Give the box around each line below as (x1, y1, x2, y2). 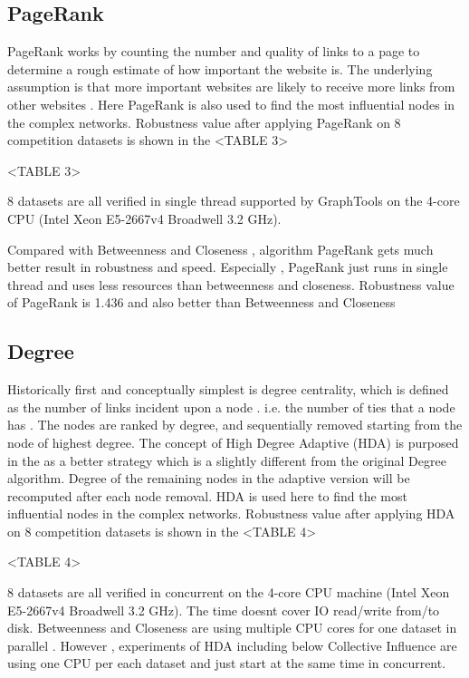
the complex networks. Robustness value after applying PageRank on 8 (7, 112, 401, 131)
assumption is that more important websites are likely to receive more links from (7, 77, 455, 96)
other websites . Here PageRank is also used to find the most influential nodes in (7, 94, 455, 113)
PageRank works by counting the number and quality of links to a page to (7, 42, 420, 61)
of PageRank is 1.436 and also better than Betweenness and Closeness (7, 293, 396, 312)
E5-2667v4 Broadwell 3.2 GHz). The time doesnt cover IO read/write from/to (7, 600, 440, 619)
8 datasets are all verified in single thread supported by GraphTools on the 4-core (7, 191, 460, 210)
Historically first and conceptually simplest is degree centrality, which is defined (7, 380, 449, 399)
